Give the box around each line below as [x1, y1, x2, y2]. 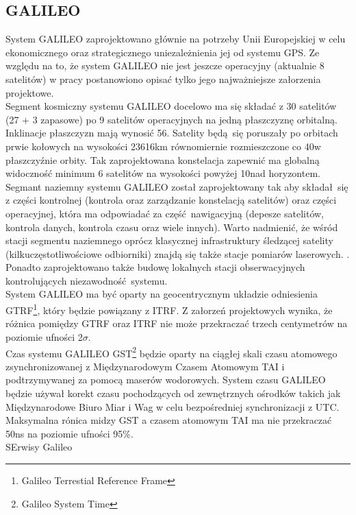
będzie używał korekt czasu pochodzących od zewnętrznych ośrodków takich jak [5, 385, 341, 400]
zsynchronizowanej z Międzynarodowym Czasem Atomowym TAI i [5, 359, 285, 373]
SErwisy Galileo [5, 440, 73, 454]
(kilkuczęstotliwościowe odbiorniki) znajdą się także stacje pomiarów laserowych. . [5, 246, 350, 261]
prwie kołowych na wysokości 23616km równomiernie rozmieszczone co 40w [5, 139, 321, 153]
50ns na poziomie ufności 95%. [5, 426, 133, 440]
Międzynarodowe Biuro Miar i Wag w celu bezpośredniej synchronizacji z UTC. [5, 399, 340, 414]
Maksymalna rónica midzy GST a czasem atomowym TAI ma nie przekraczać [5, 413, 332, 427]
